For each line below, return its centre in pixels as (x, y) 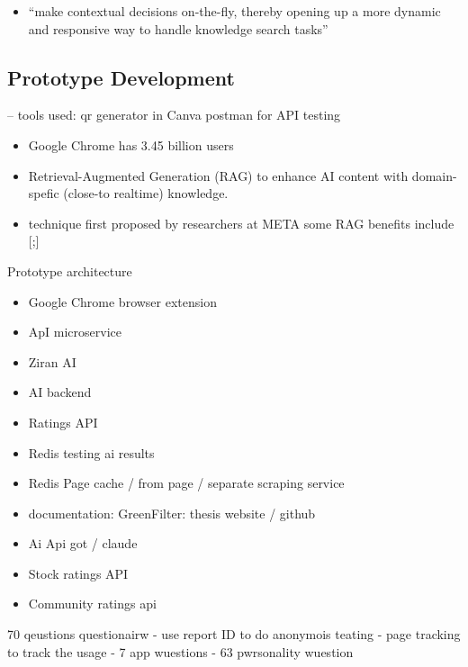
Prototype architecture (70, 270)
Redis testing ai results (91, 452)
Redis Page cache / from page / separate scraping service (186, 483)
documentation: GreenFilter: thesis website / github (172, 513)
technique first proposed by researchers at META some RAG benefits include (241, 223)
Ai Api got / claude (83, 543)
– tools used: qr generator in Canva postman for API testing (174, 115)
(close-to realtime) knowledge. (146, 193)
